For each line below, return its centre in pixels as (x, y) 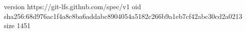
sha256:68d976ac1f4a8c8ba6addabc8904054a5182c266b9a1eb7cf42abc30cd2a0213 (123, 16)
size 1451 (17, 25)
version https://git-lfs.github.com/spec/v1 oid (73, 6)
